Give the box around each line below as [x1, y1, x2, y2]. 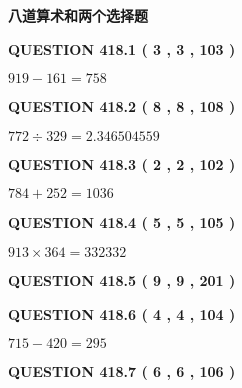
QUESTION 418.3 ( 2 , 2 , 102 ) [8, 153, 236, 174]
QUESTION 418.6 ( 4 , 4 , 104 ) [8, 303, 236, 324]
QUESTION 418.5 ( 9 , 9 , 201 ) [8, 269, 236, 290]
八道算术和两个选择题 [8, 5, 148, 25]
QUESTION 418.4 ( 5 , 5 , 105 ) [8, 212, 236, 233]
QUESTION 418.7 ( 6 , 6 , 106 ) [8, 361, 236, 382]
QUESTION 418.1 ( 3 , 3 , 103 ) [8, 38, 236, 59]
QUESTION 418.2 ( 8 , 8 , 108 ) [8, 96, 236, 117]
